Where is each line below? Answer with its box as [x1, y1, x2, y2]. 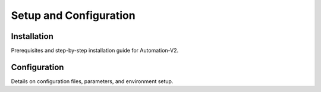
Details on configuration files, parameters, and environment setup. [11, 77, 174, 85]
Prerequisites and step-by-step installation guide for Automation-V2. [11, 47, 179, 54]
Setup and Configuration [11, 9, 136, 22]
